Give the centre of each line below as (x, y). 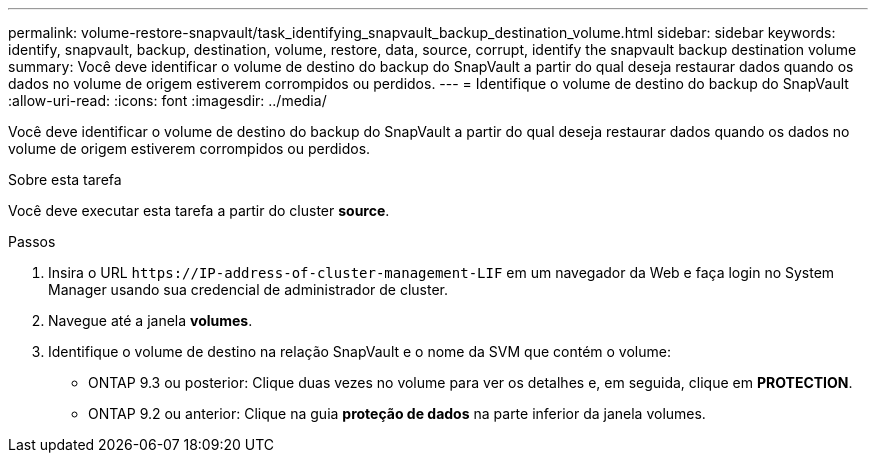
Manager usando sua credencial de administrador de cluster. (248, 289)
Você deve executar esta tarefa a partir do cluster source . (199, 210)
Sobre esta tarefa (65, 179)
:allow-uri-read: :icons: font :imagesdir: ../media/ (167, 100)
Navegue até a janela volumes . (150, 320)
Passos (32, 241)
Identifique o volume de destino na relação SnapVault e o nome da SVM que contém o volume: (359, 351)
